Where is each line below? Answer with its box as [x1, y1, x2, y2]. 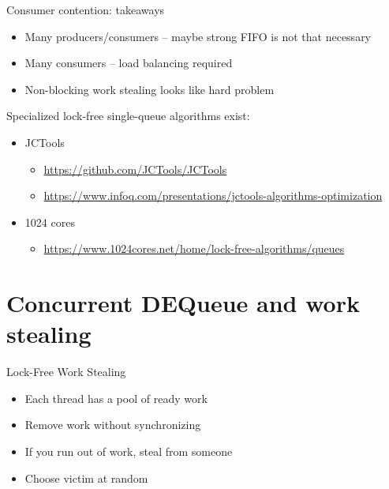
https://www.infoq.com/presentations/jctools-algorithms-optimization [43, 187, 383, 204]
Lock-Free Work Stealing [6, 363, 126, 380]
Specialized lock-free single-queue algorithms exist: [6, 107, 250, 124]
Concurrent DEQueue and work [6, 287, 360, 319]
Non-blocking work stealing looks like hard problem [24, 81, 275, 97]
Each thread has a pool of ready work [24, 389, 208, 406]
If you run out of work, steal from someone [24, 443, 233, 460]
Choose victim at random [24, 469, 148, 486]
